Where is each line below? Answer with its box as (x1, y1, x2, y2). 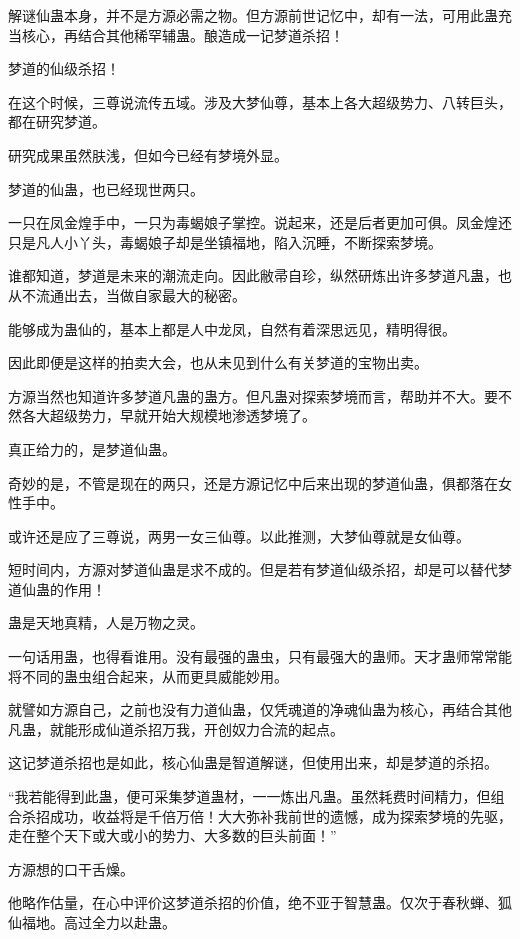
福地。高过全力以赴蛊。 (21, 912, 176, 932)
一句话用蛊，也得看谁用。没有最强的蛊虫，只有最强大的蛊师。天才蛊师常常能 (8, 646, 512, 667)
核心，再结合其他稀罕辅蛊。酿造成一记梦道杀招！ (21, 24, 344, 45)
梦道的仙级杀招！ (8, 58, 120, 79)
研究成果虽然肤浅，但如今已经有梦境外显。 (8, 144, 288, 165)
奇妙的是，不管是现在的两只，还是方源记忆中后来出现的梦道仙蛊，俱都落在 (8, 472, 498, 493)
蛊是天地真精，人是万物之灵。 (8, 612, 204, 633)
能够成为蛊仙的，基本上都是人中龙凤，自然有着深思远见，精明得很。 (8, 318, 456, 339)
